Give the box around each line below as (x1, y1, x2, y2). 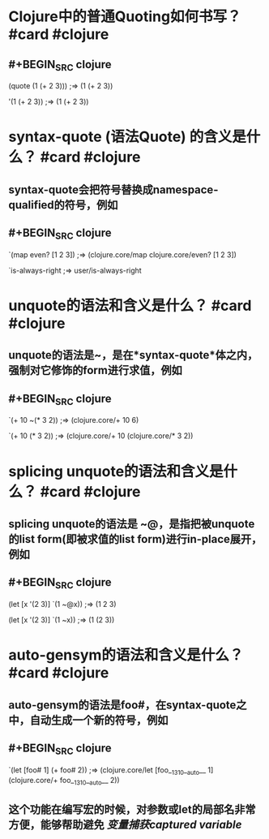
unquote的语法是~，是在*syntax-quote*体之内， (8, 348, 258, 362)
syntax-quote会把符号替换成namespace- (8, 183, 219, 196)
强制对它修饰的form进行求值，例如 (8, 364, 182, 377)
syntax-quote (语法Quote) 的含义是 (8, 127, 247, 146)
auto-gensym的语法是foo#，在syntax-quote (8, 698, 237, 712)
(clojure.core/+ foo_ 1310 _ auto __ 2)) (8, 776, 120, 787)
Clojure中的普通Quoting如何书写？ (8, 7, 241, 26)
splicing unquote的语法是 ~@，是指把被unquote (8, 517, 255, 531)
